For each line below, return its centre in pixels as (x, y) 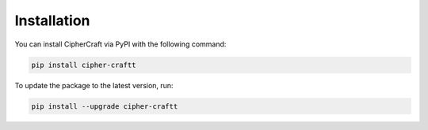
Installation (52, 20)
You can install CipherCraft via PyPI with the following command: (120, 44)
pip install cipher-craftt (84, 65)
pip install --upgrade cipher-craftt (105, 106)
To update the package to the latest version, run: (94, 85)
